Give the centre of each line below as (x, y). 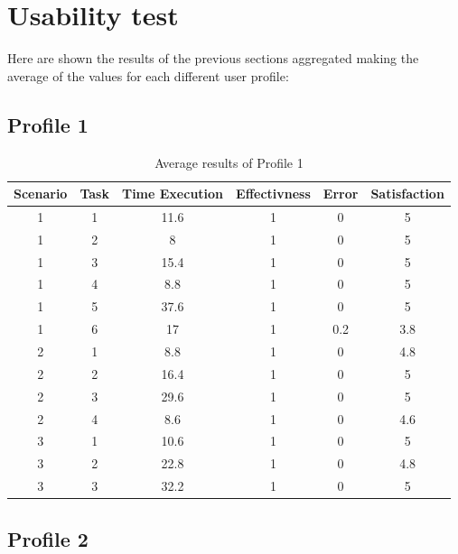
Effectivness (273, 194)
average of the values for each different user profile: (148, 75)
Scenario (41, 194)
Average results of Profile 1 (229, 162)
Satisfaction (407, 194)
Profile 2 (48, 538)
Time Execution (173, 194)
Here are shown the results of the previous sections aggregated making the (213, 58)
